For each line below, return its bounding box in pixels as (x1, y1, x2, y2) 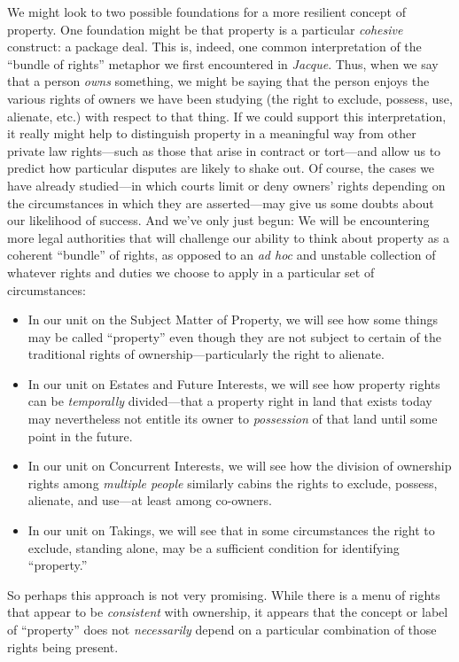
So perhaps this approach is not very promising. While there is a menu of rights (7, 585, 440, 604)
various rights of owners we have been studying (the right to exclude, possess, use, (7, 89, 453, 107)
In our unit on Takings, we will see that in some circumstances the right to (27, 521, 435, 540)
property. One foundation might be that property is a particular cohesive (7, 19, 403, 38)
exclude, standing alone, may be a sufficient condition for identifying (27, 538, 400, 557)
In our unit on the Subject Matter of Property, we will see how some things (27, 310, 438, 329)
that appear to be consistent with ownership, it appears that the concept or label (7, 603, 448, 621)
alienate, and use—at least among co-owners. (27, 491, 272, 510)
